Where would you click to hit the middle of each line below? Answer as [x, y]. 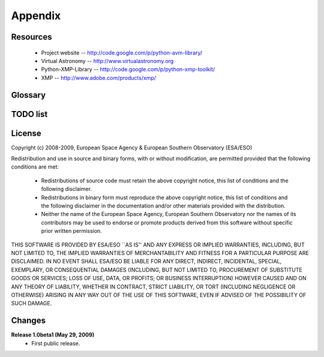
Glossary [28, 95]
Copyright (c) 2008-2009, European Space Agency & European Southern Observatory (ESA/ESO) [132, 148]
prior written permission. [71, 231]
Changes [28, 321]
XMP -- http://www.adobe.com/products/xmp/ [98, 77]
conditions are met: [35, 167]
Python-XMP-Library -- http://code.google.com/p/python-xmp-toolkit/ [128, 70]
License [26, 133]
